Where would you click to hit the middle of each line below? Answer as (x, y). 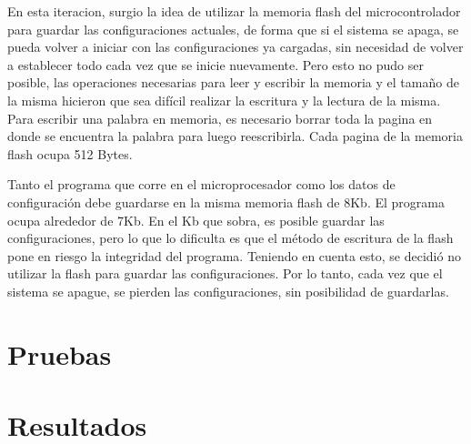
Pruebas (60, 353)
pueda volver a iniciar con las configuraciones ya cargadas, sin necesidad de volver (235, 47)
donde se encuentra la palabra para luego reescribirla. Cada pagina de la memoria (235, 136)
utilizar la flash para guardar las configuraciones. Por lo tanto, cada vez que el (225, 273)
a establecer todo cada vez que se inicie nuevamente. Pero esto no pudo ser (215, 64)
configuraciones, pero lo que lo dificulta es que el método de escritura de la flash (230, 238)
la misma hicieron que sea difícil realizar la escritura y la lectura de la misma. (224, 100)
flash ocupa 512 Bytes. (70, 153)
